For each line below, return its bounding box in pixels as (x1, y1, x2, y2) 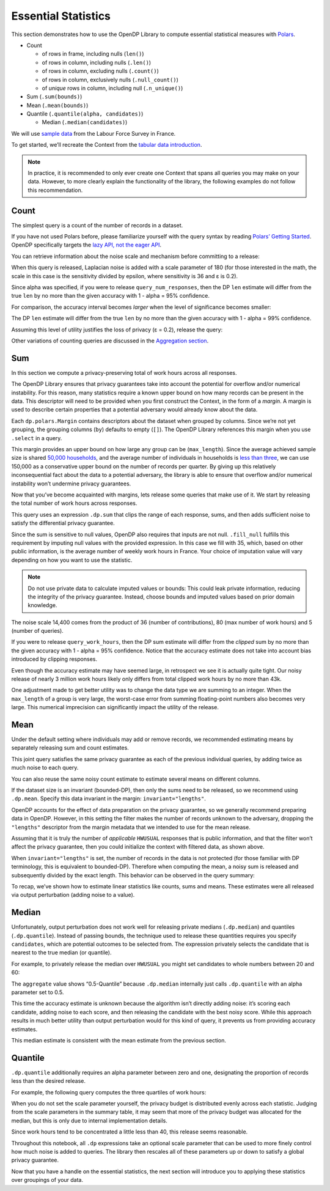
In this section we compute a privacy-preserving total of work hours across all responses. (11, 369, 238, 376)
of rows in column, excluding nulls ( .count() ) (42, 67, 159, 75)
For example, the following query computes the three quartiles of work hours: (11, 1088, 207, 1096)
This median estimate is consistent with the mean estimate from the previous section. (11, 1036, 226, 1044)
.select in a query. (11, 434, 62, 441)
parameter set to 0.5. (11, 988, 64, 996)
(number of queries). (11, 627, 64, 635)
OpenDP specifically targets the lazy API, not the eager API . (11, 242, 162, 249)
